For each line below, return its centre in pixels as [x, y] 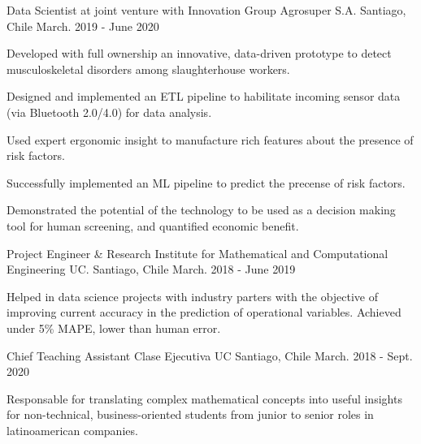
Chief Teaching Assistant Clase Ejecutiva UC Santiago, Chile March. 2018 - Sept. [210, 355]
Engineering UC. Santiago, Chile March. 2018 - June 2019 [151, 269]
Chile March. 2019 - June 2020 [83, 26]
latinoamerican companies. [72, 430]
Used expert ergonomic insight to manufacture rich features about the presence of [210, 139]
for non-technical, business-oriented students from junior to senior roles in [190, 414]
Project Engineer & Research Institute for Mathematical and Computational [197, 253]
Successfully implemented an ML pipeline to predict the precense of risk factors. [206, 182]
